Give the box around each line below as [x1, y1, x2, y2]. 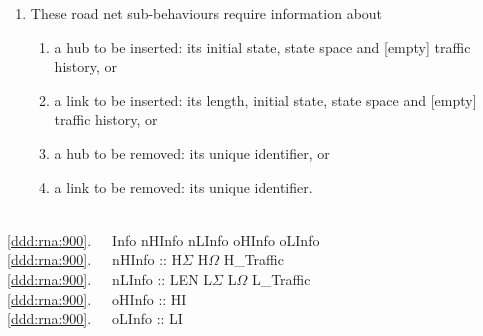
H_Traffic [223, 249, 284, 270]
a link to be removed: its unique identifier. [54, 176, 313, 197]
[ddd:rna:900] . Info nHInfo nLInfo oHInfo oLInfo [7, 229, 320, 250]
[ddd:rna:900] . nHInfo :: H [7, 249, 183, 270]
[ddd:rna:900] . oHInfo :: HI [7, 288, 187, 309]
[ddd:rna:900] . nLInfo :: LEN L [7, 268, 213, 289]
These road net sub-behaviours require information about [30, 3, 383, 23]
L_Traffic [251, 268, 311, 289]
